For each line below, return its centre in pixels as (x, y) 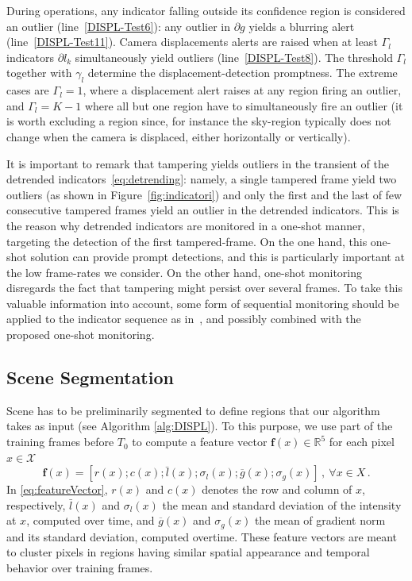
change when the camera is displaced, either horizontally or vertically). (179, 136)
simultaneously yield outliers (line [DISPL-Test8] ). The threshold (234, 57)
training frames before (60, 442)
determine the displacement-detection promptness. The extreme (243, 73)
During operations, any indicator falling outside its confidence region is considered (206, 10)
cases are (28, 90)
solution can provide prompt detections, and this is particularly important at (218, 257)
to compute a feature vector (200, 442)
